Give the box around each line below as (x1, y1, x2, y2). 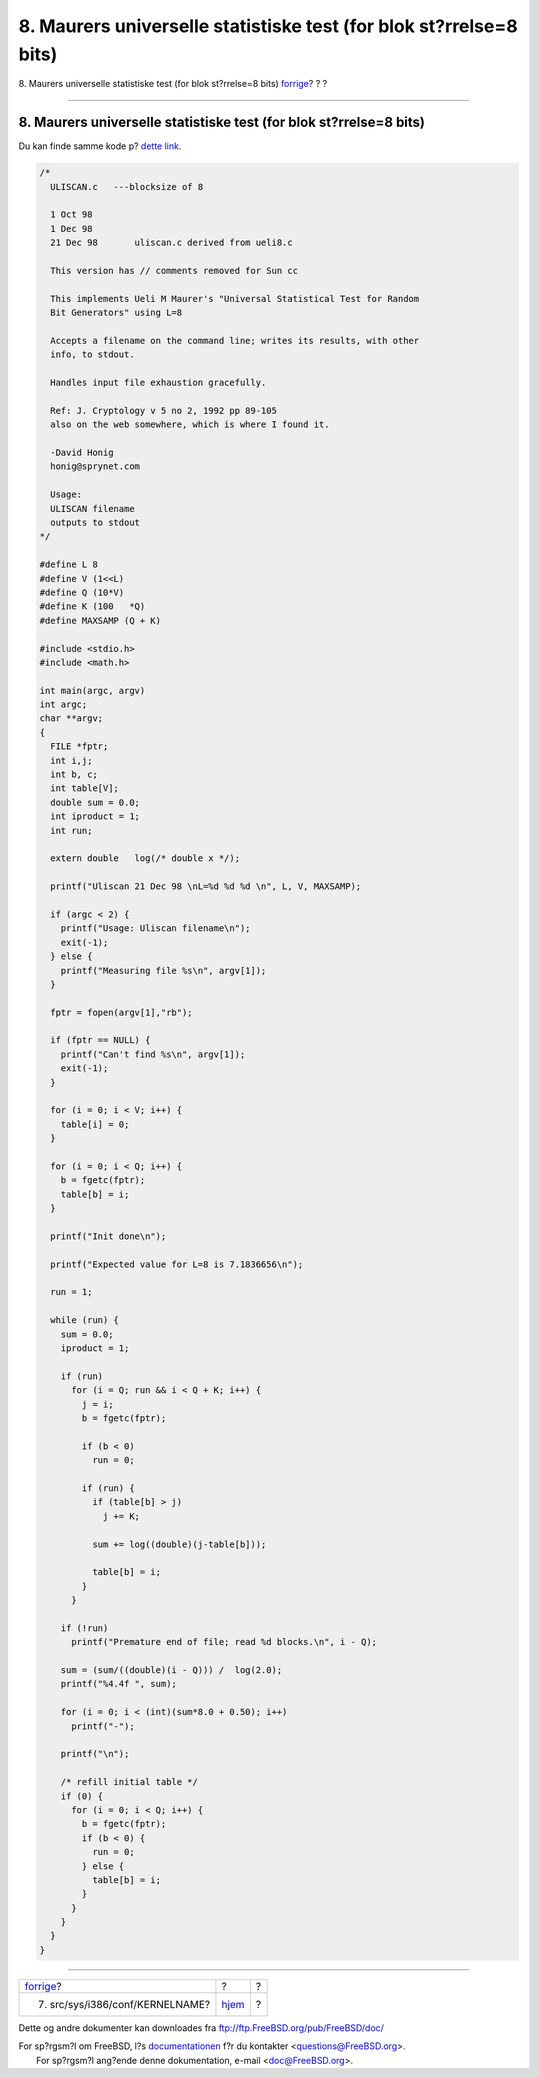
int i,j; (50, 755, 93, 766)
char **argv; (39, 713, 104, 724)
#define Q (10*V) (39, 586, 125, 598)
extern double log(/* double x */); (50, 853, 240, 864)
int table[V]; (50, 783, 120, 794)
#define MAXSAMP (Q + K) (39, 615, 162, 626)
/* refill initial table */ (60, 1776, 199, 1788)
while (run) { (50, 1315, 120, 1326)
